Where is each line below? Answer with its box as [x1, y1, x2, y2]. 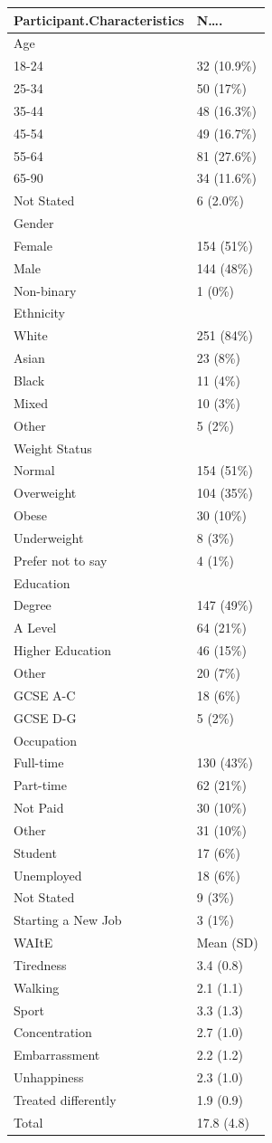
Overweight [14, 483, 77, 502]
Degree [14, 595, 52, 614]
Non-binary [14, 281, 77, 300]
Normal [14, 461, 55, 480]
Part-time [14, 776, 67, 795]
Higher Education [14, 641, 111, 660]
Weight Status [14, 438, 92, 457]
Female [14, 235, 52, 254]
